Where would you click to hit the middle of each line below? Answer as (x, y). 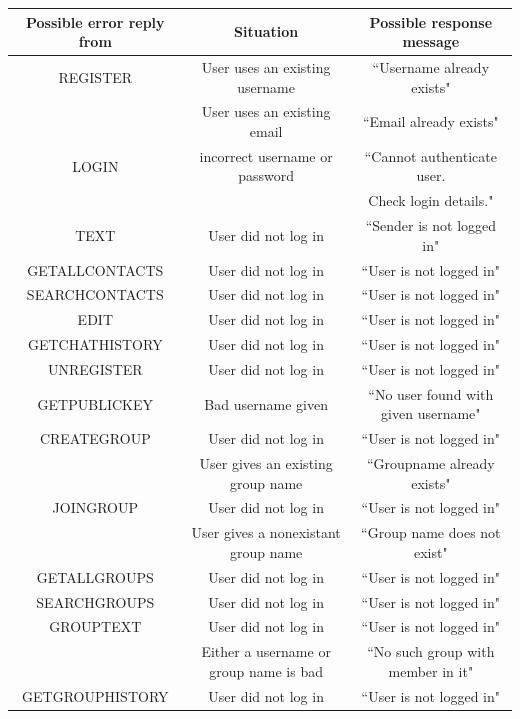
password (266, 175)
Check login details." (431, 200)
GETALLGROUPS (95, 576)
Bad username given (266, 403)
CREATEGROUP (95, 438)
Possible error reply (95, 21)
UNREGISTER (95, 368)
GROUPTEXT (95, 626)
